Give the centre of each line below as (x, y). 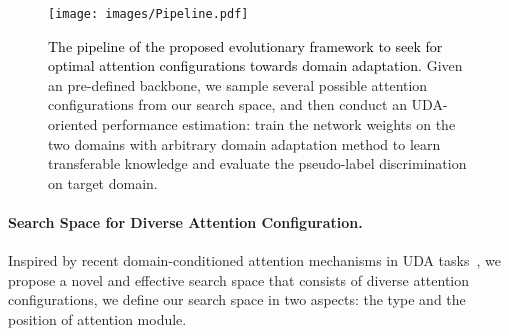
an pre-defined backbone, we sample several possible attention (238, 84)
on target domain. (103, 182)
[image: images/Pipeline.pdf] (148, 14)
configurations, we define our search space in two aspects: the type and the (237, 299)
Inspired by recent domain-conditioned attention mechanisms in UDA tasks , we (254, 260)
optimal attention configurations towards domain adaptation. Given (255, 65)
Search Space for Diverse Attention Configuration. (185, 222)
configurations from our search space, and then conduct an (227, 104)
